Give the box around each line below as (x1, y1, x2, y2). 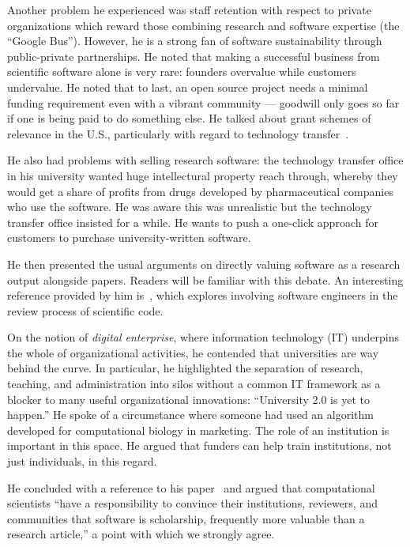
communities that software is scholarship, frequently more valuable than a (7, 510, 365, 526)
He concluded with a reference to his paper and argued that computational (7, 479, 375, 496)
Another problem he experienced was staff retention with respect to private (7, 2, 371, 17)
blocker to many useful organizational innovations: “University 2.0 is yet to (7, 390, 370, 407)
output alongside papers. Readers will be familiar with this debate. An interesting (7, 271, 404, 288)
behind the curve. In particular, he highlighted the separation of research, (7, 360, 363, 376)
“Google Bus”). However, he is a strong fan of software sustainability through (7, 32, 382, 49)
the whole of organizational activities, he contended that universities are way (7, 344, 379, 360)
